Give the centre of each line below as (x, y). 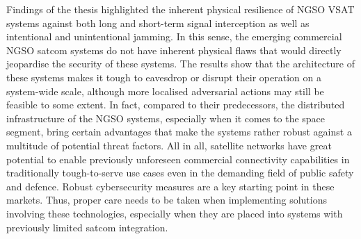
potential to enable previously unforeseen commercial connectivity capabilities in (178, 159)
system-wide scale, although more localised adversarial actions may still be (165, 91)
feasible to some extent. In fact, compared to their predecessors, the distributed (176, 105)
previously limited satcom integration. (87, 227)
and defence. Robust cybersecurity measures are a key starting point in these (170, 186)
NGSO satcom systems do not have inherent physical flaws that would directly (174, 50)
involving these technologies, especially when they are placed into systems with (175, 213)
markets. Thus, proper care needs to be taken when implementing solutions (167, 200)
